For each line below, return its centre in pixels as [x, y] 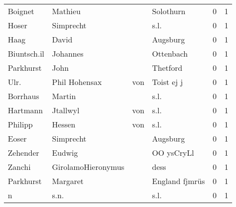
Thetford [167, 68]
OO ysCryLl [173, 153]
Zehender [24, 153]
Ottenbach [170, 53]
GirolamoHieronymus [88, 167]
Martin [64, 96]
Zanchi [19, 167]
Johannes [68, 53]
